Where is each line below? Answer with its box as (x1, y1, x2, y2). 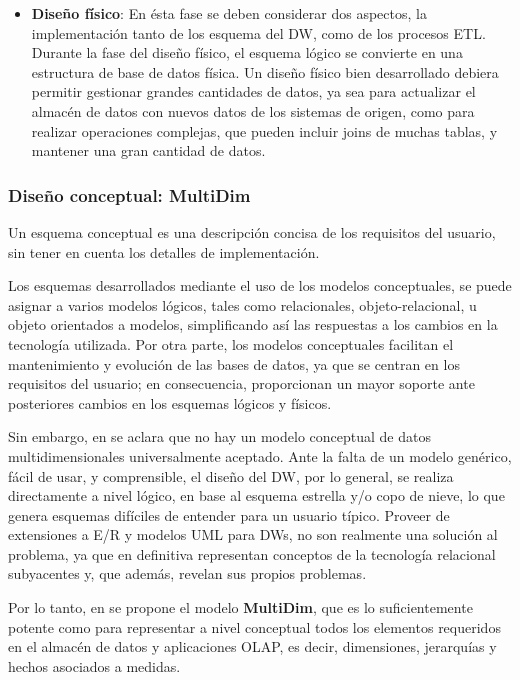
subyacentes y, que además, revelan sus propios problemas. (8, 563, 367, 584)
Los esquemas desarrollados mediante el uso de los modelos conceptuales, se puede (8, 275, 512, 296)
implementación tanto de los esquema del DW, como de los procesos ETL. (31, 22, 486, 43)
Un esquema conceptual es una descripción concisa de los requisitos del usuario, (8, 221, 496, 242)
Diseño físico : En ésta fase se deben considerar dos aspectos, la (31, 3, 427, 23)
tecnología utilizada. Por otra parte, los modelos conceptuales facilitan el (8, 333, 454, 354)
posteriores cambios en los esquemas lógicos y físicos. (8, 392, 332, 413)
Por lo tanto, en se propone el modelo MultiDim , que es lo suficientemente (8, 597, 473, 618)
